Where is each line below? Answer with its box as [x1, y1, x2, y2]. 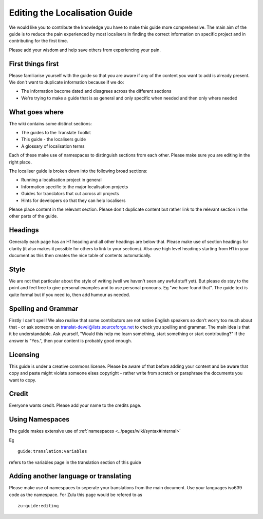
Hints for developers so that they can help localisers [21, 198, 126, 203]
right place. [9, 159, 32, 165]
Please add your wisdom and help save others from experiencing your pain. [9, 47, 161, 53]
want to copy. [9, 377, 37, 383]
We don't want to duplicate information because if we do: [9, 80, 124, 85]
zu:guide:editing [18, 503, 59, 509]
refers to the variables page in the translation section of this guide [9, 459, 141, 465]
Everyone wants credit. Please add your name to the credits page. [9, 402, 142, 408]
